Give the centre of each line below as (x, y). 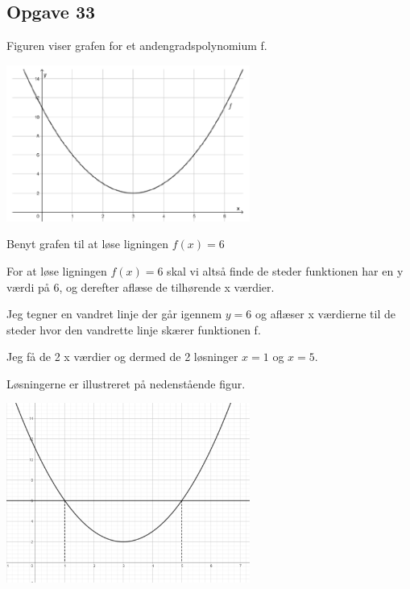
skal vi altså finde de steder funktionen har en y (285, 270)
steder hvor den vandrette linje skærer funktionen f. (134, 329)
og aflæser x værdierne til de (325, 314)
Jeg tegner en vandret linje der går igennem (114, 314)
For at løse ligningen (57, 270)
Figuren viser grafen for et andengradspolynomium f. (137, 46)
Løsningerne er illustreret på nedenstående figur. (126, 383)
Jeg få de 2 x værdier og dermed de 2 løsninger (122, 357)
